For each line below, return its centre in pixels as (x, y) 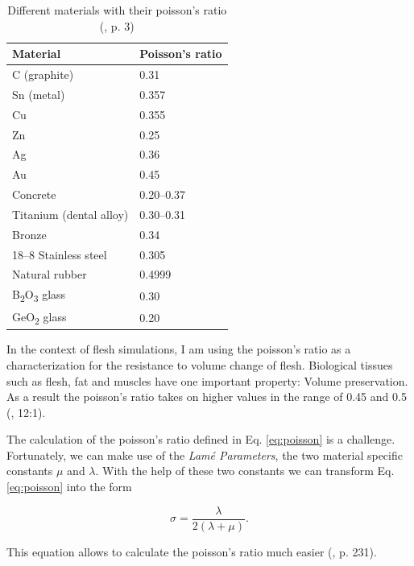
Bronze (29, 234)
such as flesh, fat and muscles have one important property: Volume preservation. (207, 380)
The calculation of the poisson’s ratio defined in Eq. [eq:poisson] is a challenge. (201, 439)
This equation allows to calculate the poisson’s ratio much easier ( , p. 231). (192, 551)
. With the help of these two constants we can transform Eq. (245, 471)
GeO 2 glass (39, 317)
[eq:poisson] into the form (69, 487)
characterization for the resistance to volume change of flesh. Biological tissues (200, 364)
